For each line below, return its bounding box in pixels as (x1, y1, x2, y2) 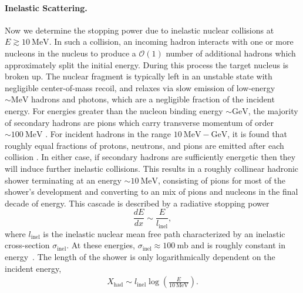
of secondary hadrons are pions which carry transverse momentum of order (5, 116, 274, 128)
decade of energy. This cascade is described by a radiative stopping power (5, 197, 270, 209)
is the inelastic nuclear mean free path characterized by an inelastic (43, 227, 285, 239)
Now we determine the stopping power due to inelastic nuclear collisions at (5, 24, 274, 36)
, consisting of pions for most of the (158, 174, 286, 186)
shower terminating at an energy (5, 174, 122, 186)
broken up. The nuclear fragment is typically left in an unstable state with (5, 70, 272, 82)
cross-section (5, 239, 50, 251)
